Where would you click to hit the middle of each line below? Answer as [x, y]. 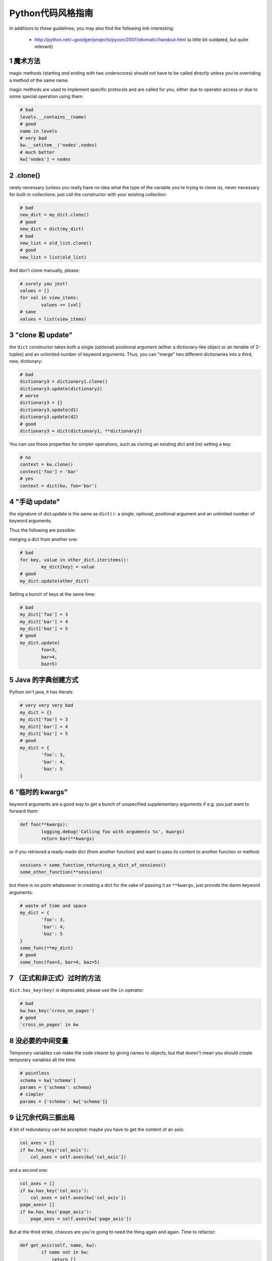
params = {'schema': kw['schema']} [64, 1101]
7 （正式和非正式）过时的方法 [55, 978]
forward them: [24, 811]
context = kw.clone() [47, 465]
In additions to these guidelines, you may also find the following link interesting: [92, 28]
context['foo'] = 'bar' [49, 471]
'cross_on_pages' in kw [49, 1025]
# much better [37, 152]
